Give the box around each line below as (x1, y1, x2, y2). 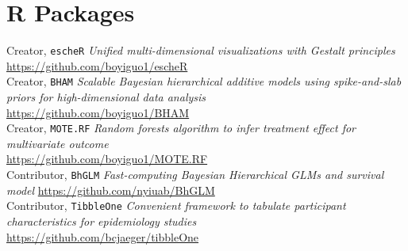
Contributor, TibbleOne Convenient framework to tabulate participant (6, 197, 346, 214)
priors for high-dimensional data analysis (6, 89, 206, 105)
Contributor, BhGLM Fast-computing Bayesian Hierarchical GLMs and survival (6, 166, 384, 183)
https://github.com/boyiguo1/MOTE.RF (6, 150, 208, 167)
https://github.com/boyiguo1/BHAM (6, 104, 190, 120)
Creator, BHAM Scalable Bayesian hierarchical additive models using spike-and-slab (6, 73, 402, 89)
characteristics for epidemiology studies (6, 212, 197, 229)
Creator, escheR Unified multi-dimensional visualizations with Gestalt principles (6, 42, 395, 59)
